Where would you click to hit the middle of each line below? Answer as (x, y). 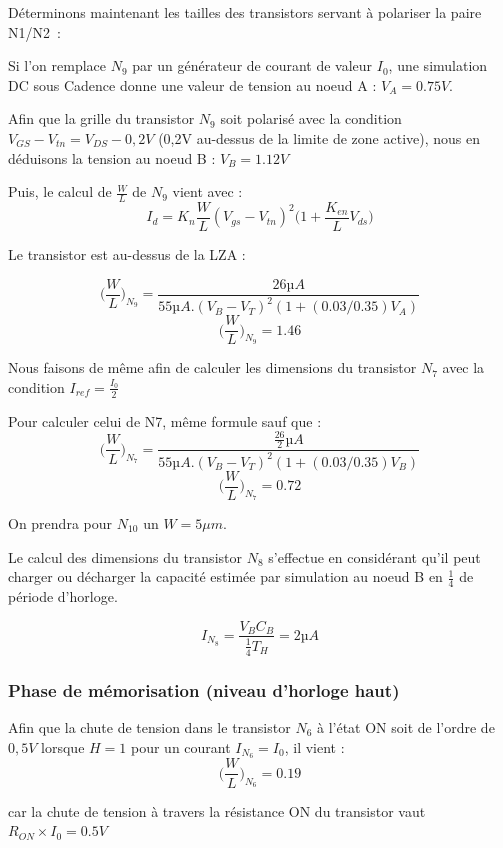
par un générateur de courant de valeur (252, 65)
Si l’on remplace (57, 65)
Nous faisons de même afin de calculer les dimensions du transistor (212, 367)
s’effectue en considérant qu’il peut (374, 556)
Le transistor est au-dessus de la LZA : (127, 254)
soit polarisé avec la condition (311, 118)
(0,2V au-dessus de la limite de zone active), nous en (319, 137)
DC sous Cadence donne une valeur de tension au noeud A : (192, 84)
